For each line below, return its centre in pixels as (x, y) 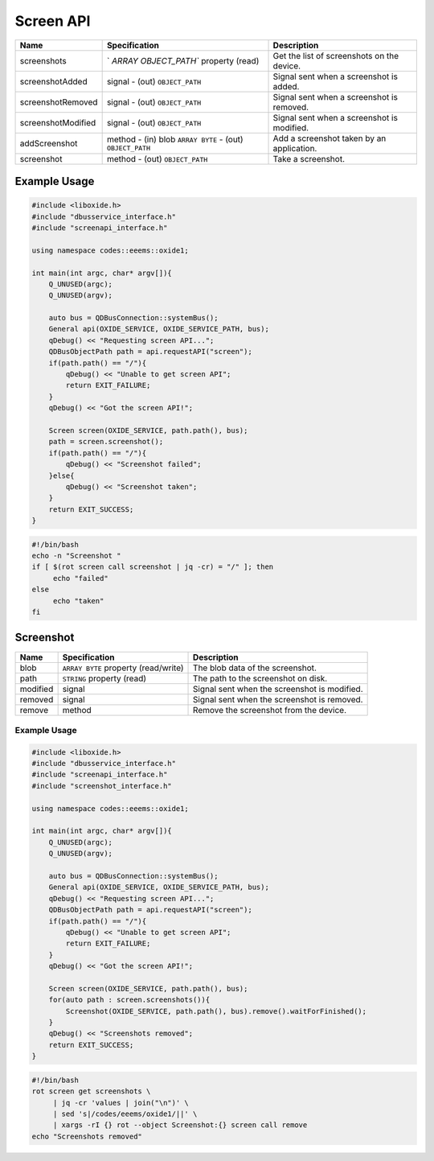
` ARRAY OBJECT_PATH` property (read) (183, 60)
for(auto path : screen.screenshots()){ (129, 1000)
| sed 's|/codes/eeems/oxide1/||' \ (125, 1114)
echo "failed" (80, 578)
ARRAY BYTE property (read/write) (123, 668)
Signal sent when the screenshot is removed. (278, 699)
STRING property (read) (104, 678)
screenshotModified (58, 122)
